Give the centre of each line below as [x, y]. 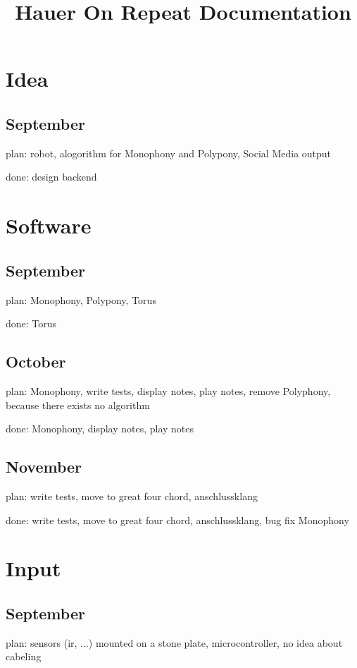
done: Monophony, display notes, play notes [100, 429]
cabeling [24, 656]
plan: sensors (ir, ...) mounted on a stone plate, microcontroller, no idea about [174, 642]
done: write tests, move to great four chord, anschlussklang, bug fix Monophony [177, 520]
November [44, 467]
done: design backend [51, 177]
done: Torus [31, 323]
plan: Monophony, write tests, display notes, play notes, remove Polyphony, [168, 390]
